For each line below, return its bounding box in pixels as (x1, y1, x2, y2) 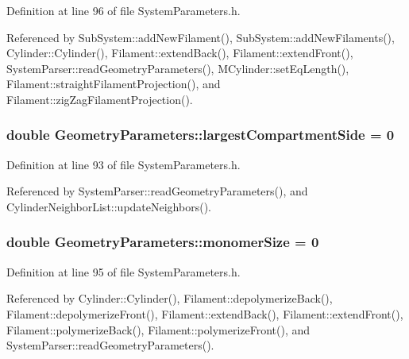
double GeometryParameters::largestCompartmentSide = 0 (6, 125, 395, 145)
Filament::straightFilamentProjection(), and (6, 75, 221, 92)
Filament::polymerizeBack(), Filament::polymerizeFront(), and (6, 321, 311, 338)
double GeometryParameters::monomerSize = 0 (6, 232, 319, 252)
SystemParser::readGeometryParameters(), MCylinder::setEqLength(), (6, 60, 349, 76)
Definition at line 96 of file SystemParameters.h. (6, 2, 241, 18)
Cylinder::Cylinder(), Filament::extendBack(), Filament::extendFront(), (6, 44, 353, 61)
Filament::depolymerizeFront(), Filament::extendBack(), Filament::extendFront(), (6, 305, 403, 322)
